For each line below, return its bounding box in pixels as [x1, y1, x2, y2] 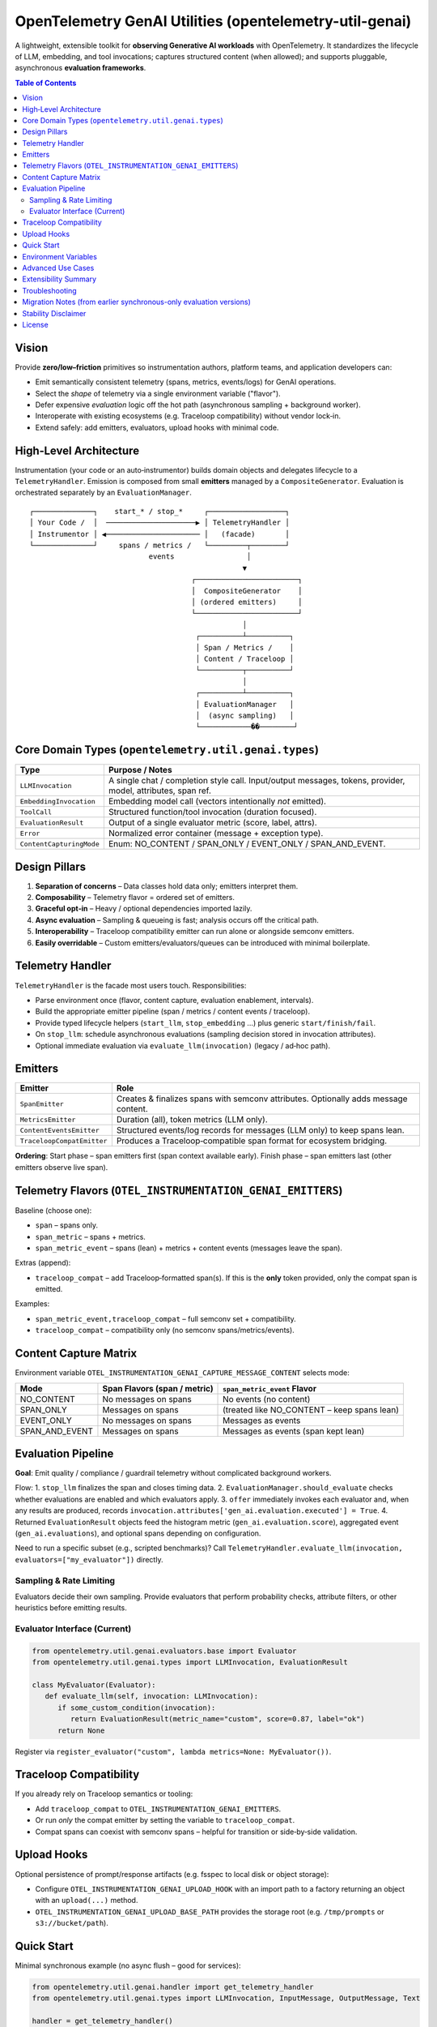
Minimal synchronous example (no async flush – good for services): [15, 1961, 242, 1970]
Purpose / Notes [108, 765, 173, 776]
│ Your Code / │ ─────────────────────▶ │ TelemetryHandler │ [29, 518, 291, 527]
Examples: [15, 1299, 50, 1309]
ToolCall [19, 808, 53, 816]
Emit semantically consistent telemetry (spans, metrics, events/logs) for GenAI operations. [35, 377, 337, 387]
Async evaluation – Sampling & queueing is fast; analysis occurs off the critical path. [35, 915, 319, 924]
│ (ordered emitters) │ [191, 597, 303, 606]
